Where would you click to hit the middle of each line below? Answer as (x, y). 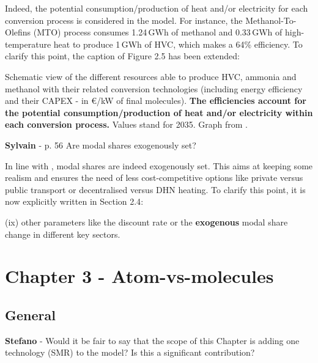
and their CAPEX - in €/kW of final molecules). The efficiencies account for (156, 101)
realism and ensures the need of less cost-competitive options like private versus (154, 178)
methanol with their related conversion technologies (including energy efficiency (154, 88)
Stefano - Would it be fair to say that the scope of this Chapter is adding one (152, 340)
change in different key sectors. (63, 234)
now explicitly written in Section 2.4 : (74, 201)
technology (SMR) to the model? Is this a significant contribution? (130, 352)
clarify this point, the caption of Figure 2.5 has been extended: (122, 56)
